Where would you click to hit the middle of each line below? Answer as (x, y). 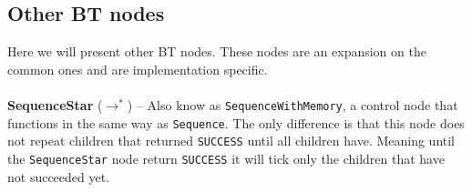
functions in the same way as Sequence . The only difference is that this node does (236, 122)
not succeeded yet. (59, 176)
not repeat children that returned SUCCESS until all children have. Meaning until (231, 141)
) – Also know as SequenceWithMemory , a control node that (292, 104)
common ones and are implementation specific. (138, 69)
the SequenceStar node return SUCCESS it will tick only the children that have (226, 158)
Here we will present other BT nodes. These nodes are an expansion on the (217, 51)
